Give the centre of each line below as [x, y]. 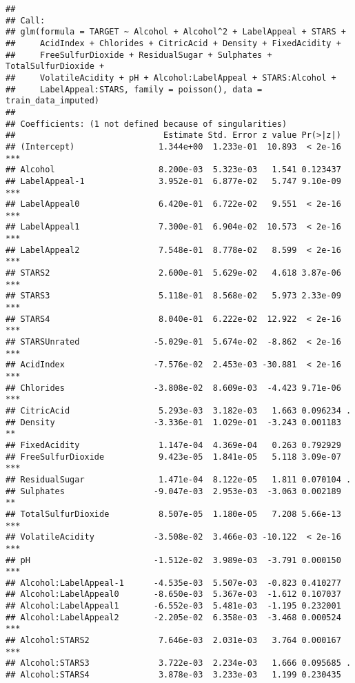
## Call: [26, 20]
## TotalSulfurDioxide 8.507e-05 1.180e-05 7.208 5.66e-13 [173, 514]
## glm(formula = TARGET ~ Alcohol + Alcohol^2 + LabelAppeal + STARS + [176, 32]
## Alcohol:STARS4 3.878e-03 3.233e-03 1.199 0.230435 [173, 675]
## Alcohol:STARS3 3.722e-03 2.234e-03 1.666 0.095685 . [179, 663]
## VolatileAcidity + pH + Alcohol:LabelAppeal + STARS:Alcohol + [171, 78]
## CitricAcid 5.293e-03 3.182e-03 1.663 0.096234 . [179, 410]
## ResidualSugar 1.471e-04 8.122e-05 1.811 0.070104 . [179, 479]
